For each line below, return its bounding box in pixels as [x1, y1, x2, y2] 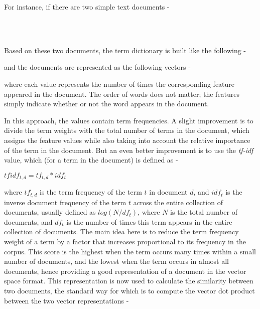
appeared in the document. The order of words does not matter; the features [4, 88, 240, 99]
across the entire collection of [133, 197, 223, 207]
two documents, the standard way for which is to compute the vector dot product [4, 285, 255, 295]
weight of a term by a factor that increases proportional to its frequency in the [4, 236, 246, 246]
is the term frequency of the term [39, 187, 142, 197]
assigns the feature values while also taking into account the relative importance [4, 134, 250, 145]
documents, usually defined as [4, 207, 96, 217]
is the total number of [170, 207, 238, 217]
